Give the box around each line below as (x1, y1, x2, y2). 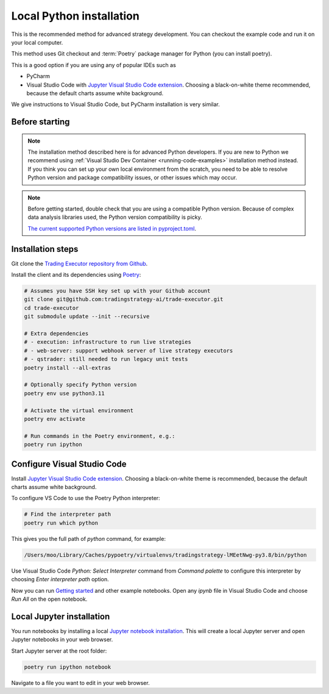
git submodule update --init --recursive (24, 313, 150, 320)
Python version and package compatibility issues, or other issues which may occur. (27, 174, 238, 181)
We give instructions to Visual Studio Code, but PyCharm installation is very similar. (11, 101, 221, 108)
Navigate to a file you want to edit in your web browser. (11, 679, 150, 686)
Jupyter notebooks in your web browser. (11, 636, 113, 643)
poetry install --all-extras (24, 364, 111, 371)
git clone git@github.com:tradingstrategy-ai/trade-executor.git (24, 296, 224, 303)
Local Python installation (11, 9, 140, 23)
